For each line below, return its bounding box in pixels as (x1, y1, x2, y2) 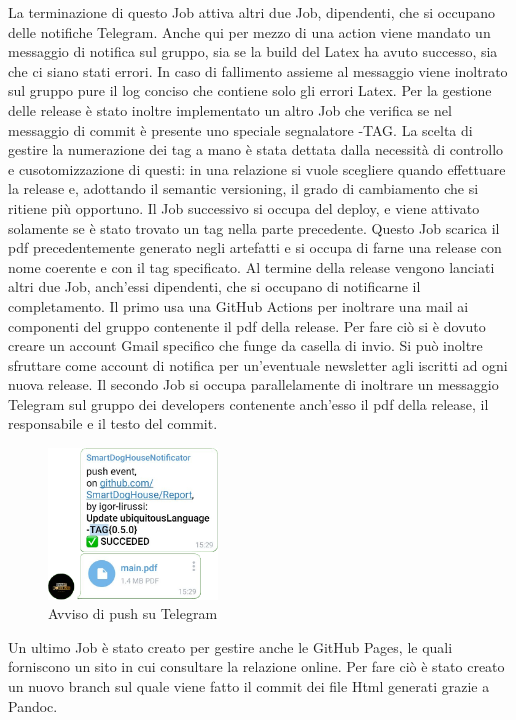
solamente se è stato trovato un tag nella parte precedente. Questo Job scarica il (8, 217, 500, 238)
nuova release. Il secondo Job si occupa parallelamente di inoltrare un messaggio (8, 374, 499, 395)
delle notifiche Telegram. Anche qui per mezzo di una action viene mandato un (8, 21, 491, 42)
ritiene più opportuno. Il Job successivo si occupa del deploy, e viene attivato (8, 197, 480, 218)
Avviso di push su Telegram (48, 603, 218, 624)
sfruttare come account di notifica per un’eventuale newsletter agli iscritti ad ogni (8, 354, 508, 375)
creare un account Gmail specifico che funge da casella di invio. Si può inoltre (8, 335, 483, 356)
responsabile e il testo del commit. (8, 413, 218, 434)
